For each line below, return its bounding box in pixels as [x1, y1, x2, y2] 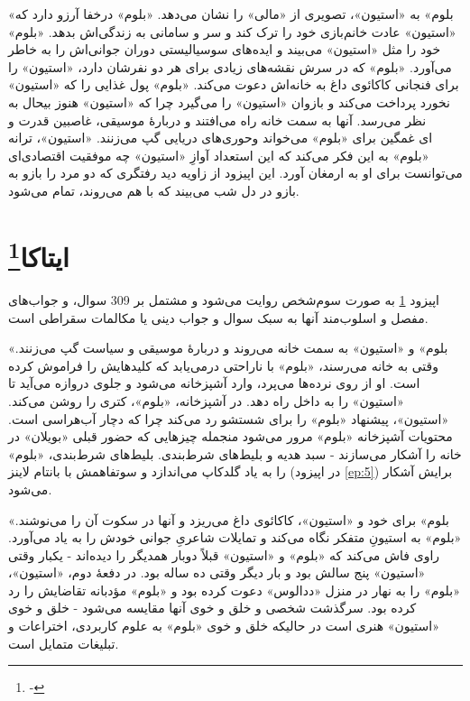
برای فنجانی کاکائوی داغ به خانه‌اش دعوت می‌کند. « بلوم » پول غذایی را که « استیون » [8, 75, 459, 94]
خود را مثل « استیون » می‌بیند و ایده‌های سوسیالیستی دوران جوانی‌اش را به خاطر [8, 40, 441, 59]
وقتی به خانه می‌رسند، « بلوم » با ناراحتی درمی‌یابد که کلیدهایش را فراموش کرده [8, 355, 439, 374]
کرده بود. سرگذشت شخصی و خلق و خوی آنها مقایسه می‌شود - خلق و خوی [8, 598, 417, 617]
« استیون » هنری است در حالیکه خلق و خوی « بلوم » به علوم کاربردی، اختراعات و [8, 616, 439, 635]
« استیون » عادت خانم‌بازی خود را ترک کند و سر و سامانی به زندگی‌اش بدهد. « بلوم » [8, 22, 456, 41]
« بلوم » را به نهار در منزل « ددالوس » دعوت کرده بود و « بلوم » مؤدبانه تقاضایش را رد [8, 580, 460, 599]
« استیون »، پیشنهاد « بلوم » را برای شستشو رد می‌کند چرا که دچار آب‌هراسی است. [8, 409, 449, 428]
